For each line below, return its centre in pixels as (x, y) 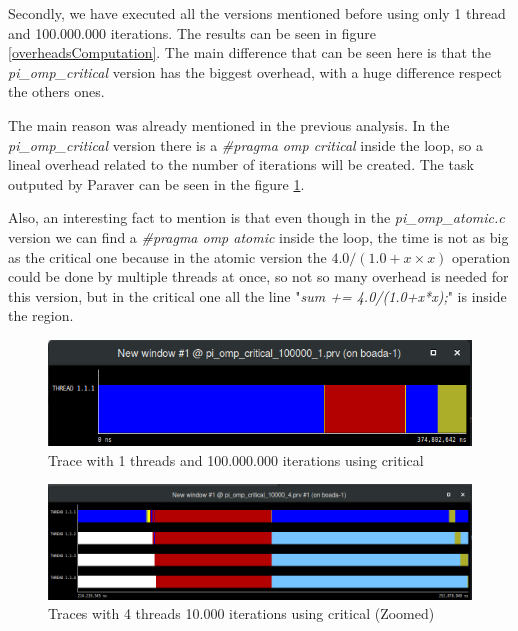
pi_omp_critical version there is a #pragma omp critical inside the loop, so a (246, 144)
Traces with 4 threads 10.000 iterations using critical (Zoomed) (241, 613)
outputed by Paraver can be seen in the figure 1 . (156, 183)
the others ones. (56, 91)
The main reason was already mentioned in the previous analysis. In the (229, 124)
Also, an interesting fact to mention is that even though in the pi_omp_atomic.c (256, 217)
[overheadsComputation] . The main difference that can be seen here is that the (249, 52)
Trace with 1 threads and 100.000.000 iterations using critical (236, 459)
